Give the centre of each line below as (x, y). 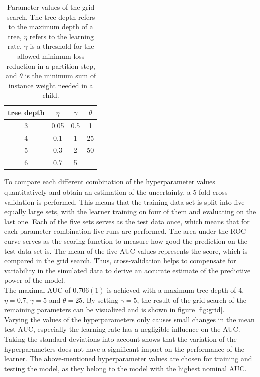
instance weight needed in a (51, 85)
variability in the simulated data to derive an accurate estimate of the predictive (127, 270)
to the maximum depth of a (51, 26)
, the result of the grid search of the (192, 300)
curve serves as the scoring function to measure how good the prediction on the (126, 240)
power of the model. (35, 280)
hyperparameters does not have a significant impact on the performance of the (124, 349)
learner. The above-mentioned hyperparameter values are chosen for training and (128, 359)
